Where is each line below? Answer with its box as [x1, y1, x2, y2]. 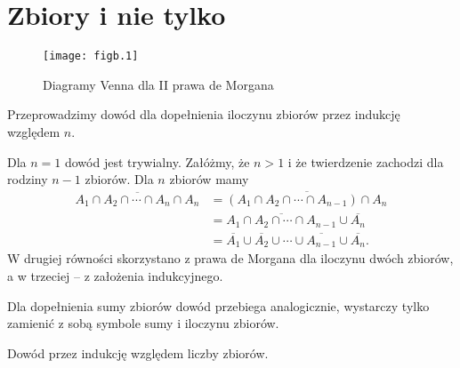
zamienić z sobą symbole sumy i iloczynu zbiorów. [7, 314, 279, 332]
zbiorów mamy [169, 170, 249, 188]
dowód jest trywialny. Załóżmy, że [64, 152, 250, 171]
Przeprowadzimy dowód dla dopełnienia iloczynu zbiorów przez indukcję [7, 105, 400, 124]
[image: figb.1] [43, 50, 139, 63]
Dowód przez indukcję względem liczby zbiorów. [7, 343, 269, 362]
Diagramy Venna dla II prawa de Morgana [43, 75, 274, 93]
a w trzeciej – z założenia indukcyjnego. [7, 267, 223, 284]
